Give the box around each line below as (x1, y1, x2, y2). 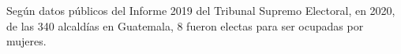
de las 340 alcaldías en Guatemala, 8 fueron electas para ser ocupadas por (6, 17, 364, 34)
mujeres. (6, 33, 47, 49)
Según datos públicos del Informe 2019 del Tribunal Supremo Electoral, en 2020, (6, 2, 395, 18)
